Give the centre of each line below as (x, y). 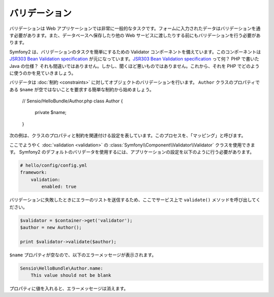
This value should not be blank (71, 275)
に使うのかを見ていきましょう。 (43, 73)
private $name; (51, 113)
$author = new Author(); (51, 227)
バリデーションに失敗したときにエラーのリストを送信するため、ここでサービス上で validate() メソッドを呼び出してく (135, 200)
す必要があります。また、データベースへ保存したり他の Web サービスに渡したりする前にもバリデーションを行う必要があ (135, 35)
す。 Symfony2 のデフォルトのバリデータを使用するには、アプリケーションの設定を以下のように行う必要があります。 (132, 152)
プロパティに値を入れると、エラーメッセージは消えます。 (69, 288)
